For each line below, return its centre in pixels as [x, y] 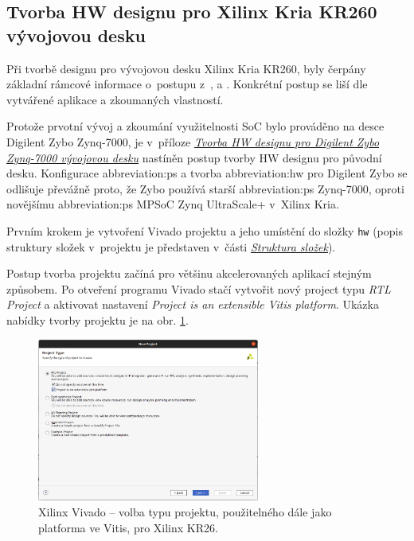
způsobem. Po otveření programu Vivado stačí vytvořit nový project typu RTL [199, 288]
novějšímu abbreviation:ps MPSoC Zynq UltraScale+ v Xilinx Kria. [173, 204]
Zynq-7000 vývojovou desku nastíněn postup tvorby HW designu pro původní [194, 157]
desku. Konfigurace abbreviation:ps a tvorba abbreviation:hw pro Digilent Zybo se [207, 173]
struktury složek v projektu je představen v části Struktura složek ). [171, 246]
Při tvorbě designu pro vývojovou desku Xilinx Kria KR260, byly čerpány [186, 68]
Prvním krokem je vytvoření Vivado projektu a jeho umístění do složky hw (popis [205, 230]
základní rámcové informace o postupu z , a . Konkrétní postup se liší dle [187, 84]
